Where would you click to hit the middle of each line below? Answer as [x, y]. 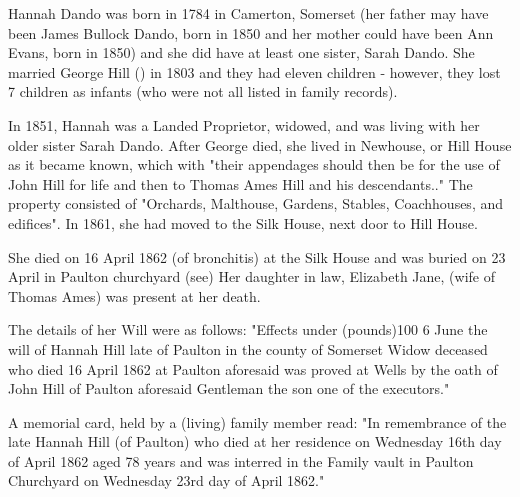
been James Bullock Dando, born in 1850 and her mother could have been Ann [251, 32]
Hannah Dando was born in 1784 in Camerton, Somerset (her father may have [248, 13]
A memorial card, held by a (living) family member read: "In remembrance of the [257, 421]
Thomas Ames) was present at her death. [134, 295]
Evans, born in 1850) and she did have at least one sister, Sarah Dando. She [241, 52]
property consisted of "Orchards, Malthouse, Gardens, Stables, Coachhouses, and [256, 203]
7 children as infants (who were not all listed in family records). [203, 91]
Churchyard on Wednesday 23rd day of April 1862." [166, 480]
